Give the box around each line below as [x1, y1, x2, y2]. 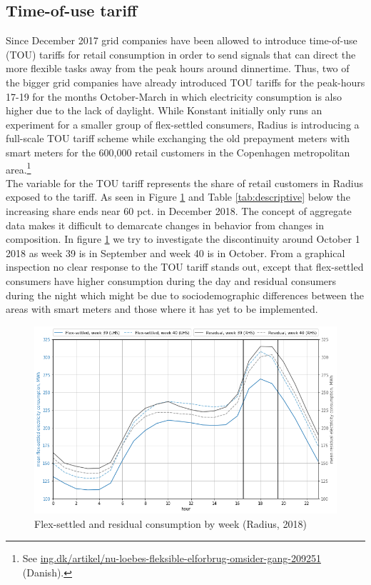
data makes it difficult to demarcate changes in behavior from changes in [6, 217, 324, 232]
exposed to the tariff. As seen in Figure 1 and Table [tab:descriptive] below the [6, 189, 350, 204]
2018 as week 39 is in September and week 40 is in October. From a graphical [6, 245, 345, 260]
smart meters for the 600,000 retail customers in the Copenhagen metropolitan [6, 144, 350, 159]
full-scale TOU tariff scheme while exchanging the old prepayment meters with [6, 131, 350, 146]
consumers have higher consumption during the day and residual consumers [6, 273, 337, 288]
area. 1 [6, 159, 31, 176]
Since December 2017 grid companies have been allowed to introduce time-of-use [6, 33, 357, 48]
